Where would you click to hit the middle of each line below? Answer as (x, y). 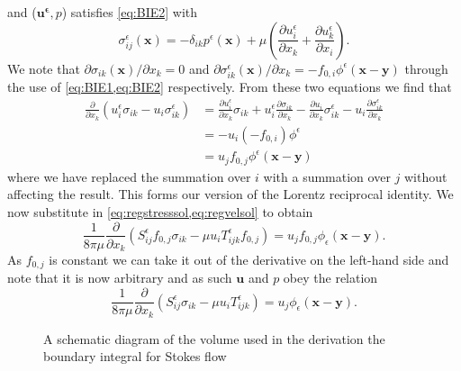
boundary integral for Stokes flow (135, 356)
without (425, 176)
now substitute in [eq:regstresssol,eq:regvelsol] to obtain (160, 211)
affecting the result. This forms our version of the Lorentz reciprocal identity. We (230, 194)
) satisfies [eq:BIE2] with (130, 12)
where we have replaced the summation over (129, 176)
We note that (44, 68)
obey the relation (330, 278)
